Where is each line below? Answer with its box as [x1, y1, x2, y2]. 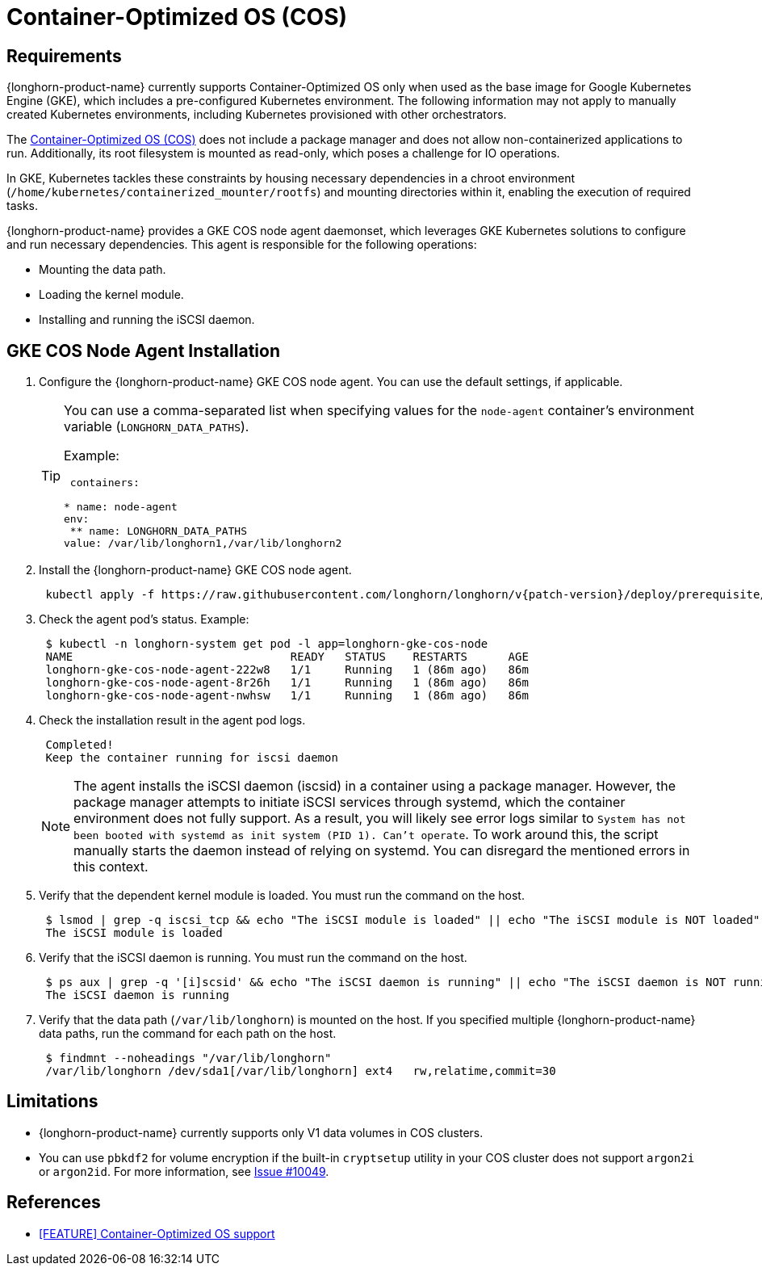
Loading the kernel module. [39, 288, 184, 302]
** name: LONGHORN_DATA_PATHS [69, 525, 247, 538]
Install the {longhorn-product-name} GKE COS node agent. [39, 563, 352, 577]
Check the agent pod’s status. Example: [39, 612, 249, 627]
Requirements [6, 45, 122, 66]
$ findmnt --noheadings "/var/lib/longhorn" [45, 1052, 332, 1065]
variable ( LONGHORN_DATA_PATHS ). [64, 418, 249, 435]
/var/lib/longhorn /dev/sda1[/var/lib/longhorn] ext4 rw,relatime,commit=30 [45, 1064, 556, 1078]
